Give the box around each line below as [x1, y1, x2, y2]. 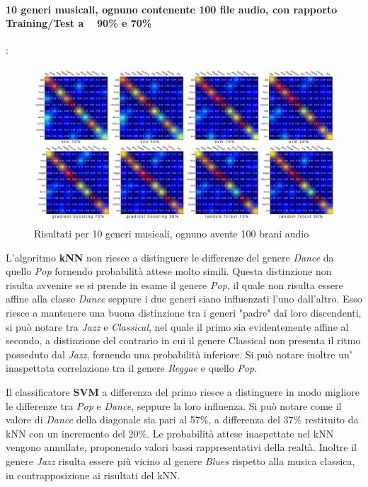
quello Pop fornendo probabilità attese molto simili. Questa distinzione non [6, 264, 332, 278]
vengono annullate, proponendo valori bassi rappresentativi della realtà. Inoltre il [6, 440, 357, 454]
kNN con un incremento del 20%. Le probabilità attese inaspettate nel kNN [6, 426, 334, 440]
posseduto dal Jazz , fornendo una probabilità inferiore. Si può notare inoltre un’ [6, 346, 352, 361]
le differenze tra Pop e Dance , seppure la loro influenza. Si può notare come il [6, 398, 342, 413]
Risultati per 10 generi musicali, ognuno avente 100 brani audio [34, 226, 309, 241]
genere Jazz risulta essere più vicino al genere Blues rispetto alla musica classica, [6, 454, 355, 468]
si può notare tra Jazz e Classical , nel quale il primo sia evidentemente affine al [6, 319, 349, 334]
